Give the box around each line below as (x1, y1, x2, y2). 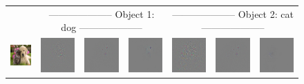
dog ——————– (61, 20, 142, 34)
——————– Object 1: (48, 6, 155, 21)
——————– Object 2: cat (172, 6, 294, 21)
